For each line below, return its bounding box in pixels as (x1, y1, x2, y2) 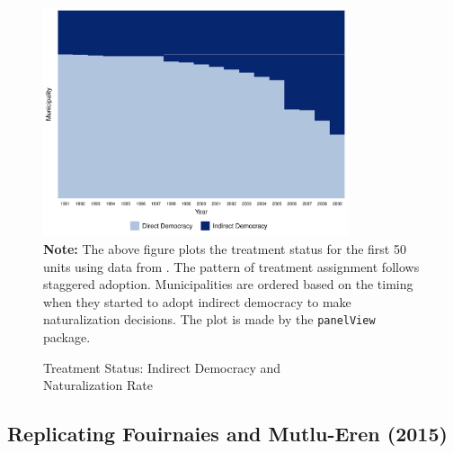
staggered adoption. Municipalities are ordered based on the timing (43, 275, 413, 294)
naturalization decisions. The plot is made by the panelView (43, 310, 376, 329)
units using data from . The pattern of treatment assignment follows (43, 257, 420, 276)
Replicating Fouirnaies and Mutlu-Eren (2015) (7, 420, 448, 448)
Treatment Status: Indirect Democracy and (43, 358, 281, 376)
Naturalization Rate (43, 376, 153, 394)
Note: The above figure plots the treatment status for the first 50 (43, 239, 406, 258)
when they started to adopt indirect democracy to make (43, 292, 351, 311)
